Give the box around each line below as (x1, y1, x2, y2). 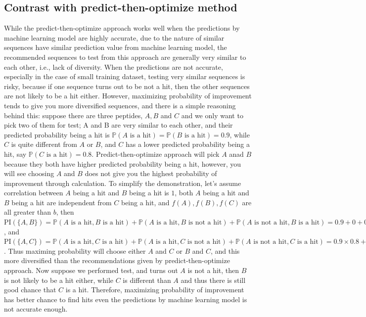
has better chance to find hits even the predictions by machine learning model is (4, 294, 247, 304)
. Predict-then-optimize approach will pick (91, 148, 220, 159)
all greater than (4, 207, 51, 217)
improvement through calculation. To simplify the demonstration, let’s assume (4, 178, 241, 188)
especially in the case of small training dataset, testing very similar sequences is (4, 71, 245, 82)
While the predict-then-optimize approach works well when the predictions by (4, 23, 240, 33)
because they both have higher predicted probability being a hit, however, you (4, 158, 241, 169)
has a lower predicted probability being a (125, 139, 250, 149)
